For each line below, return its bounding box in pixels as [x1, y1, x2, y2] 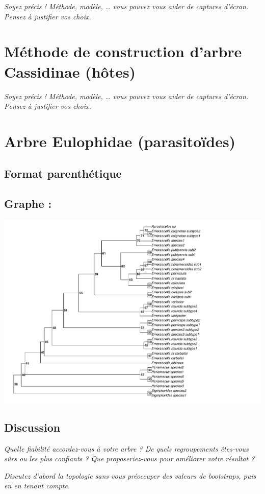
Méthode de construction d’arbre [4, 41, 242, 62]
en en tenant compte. [4, 480, 70, 491]
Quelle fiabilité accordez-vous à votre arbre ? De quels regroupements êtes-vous [4, 443, 249, 454]
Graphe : [4, 196, 52, 211]
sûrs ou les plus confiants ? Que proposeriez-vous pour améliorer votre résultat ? [4, 453, 255, 464]
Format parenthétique [4, 166, 122, 181]
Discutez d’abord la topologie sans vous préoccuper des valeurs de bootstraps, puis [4, 470, 256, 481]
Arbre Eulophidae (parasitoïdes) [4, 130, 236, 151]
